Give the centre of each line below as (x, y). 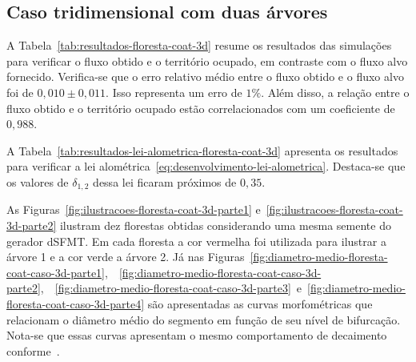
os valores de (38, 181)
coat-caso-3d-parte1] (56, 272)
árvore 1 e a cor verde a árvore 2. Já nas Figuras (126, 257)
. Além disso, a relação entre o (335, 92)
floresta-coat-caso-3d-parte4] (76, 303)
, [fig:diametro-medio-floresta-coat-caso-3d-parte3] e (171, 288)
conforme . (33, 350)
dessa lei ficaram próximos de (165, 181)
